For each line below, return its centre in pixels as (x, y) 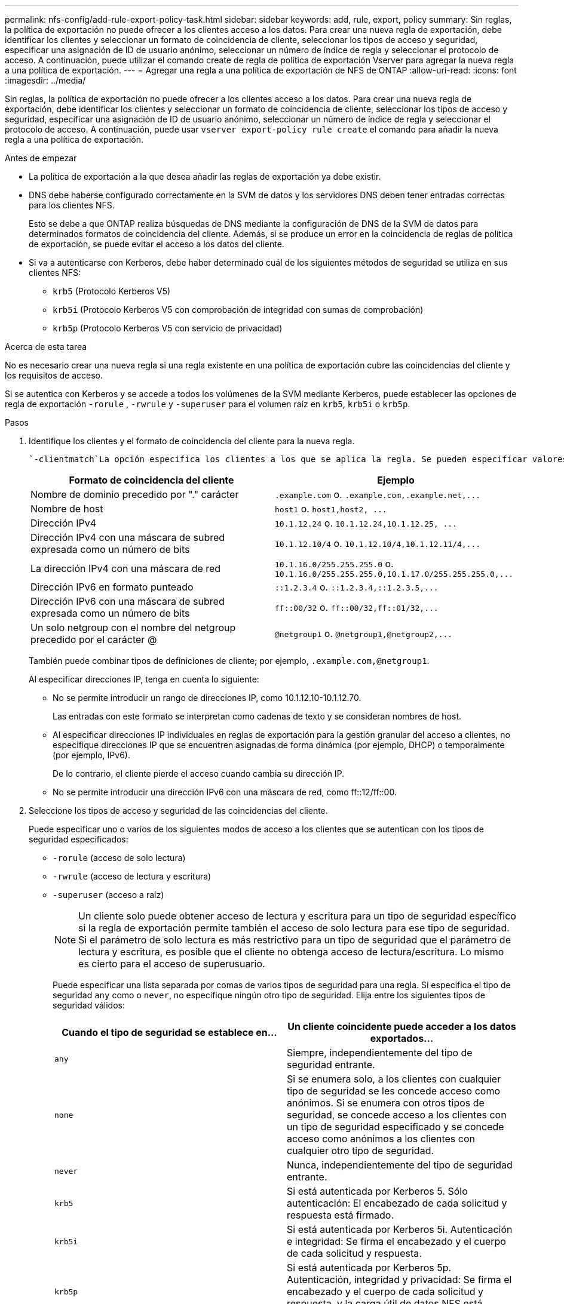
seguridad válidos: (89, 1005)
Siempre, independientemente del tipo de (380, 1053)
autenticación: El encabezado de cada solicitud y (397, 1203)
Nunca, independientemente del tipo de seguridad (400, 1165)
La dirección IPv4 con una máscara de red (126, 568)
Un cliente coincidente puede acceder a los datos (402, 1026)
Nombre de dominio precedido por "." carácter (135, 494)
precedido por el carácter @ (94, 639)
